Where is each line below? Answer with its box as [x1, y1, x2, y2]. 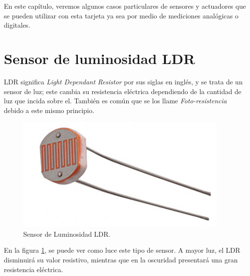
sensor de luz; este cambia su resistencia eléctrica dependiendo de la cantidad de [4, 86, 241, 96]
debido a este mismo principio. [4, 105, 94, 115]
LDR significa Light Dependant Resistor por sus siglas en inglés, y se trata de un [4, 76, 243, 86]
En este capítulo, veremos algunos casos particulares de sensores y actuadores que [4, 1, 246, 11]
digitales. [4, 20, 30, 30]
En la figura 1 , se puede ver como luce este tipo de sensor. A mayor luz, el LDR [4, 245, 240, 255]
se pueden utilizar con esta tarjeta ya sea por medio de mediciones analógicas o [4, 10, 239, 20]
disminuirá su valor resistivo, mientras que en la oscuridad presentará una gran [4, 255, 238, 265]
